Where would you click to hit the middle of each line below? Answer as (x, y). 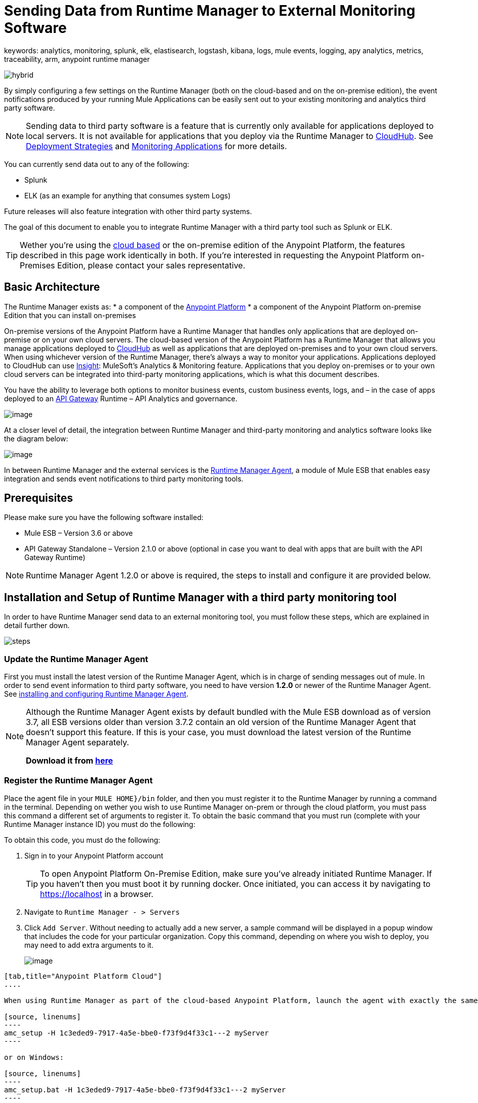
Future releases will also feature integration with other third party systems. (128, 211)
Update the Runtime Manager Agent (76, 659)
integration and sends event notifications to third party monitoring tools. (124, 478)
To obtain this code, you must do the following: (82, 840)
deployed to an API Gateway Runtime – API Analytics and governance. (121, 398)
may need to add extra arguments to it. (89, 945)
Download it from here (70, 761)
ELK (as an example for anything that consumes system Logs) (128, 195)
